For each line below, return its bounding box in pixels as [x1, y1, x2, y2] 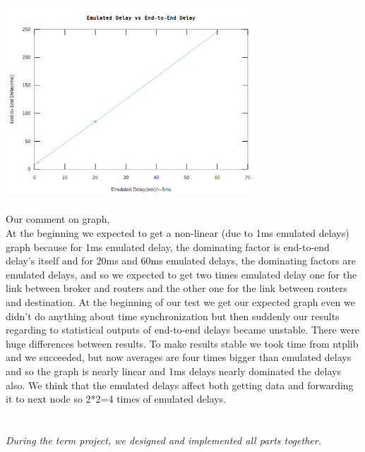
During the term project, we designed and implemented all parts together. [6, 432, 321, 447]
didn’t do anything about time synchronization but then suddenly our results [6, 308, 340, 323]
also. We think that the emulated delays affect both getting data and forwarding [6, 377, 354, 392]
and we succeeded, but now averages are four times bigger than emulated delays [6, 350, 352, 365]
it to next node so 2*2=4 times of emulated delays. [6, 391, 227, 406]
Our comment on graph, [6, 212, 110, 226]
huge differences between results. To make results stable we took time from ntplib [6, 336, 359, 350]
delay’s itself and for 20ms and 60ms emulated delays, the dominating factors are [6, 253, 357, 268]
